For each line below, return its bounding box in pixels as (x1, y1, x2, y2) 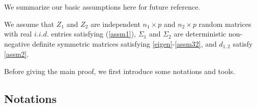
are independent (90, 18, 140, 29)
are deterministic (174, 28, 226, 39)
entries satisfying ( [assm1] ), (51, 28, 136, 39)
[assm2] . (4, 49, 29, 59)
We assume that (4, 18, 54, 29)
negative (4, 38, 30, 49)
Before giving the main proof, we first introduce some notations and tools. (4, 65, 235, 76)
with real (4, 28, 32, 39)
